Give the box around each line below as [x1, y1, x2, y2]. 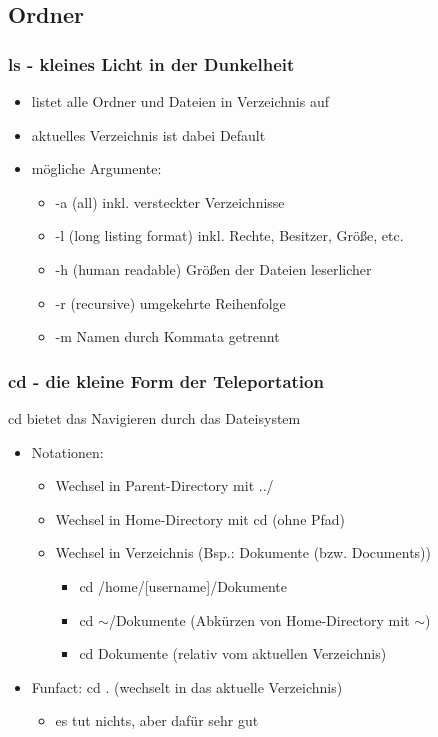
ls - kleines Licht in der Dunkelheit [8, 51, 295, 76]
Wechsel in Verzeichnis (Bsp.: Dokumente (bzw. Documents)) [55, 542, 431, 563]
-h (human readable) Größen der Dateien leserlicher [55, 258, 372, 279]
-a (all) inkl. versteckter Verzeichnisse [55, 191, 285, 212]
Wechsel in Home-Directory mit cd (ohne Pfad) [55, 508, 346, 529]
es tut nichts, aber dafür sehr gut [55, 710, 259, 731]
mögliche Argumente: [31, 158, 162, 179]
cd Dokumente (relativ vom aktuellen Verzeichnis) [79, 643, 387, 664]
